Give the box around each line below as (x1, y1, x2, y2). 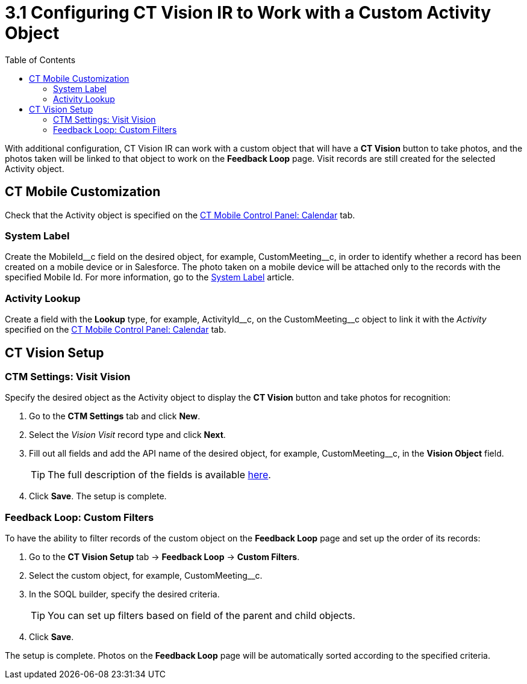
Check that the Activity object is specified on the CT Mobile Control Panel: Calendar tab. (5, 209, 355, 220)
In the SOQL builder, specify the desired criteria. (29, 589, 220, 600)
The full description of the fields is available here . (48, 469, 271, 481)
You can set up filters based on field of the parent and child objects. (48, 609, 355, 622)
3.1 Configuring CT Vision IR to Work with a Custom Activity (5, 2, 491, 23)
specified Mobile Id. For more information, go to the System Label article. (5, 272, 295, 283)
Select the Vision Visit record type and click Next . (29, 430, 226, 440)
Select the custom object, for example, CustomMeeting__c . (29, 570, 263, 581)
